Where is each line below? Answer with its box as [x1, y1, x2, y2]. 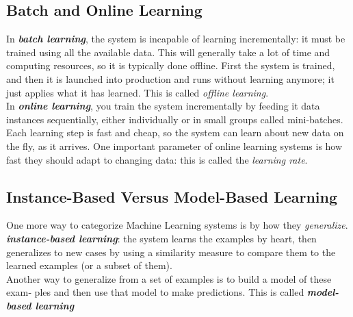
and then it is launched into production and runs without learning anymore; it [6, 71, 335, 86]
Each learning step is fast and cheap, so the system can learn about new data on [6, 125, 344, 140]
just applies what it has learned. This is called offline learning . [6, 85, 269, 99]
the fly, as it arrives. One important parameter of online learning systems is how [6, 138, 343, 153]
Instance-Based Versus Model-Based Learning [6, 186, 338, 207]
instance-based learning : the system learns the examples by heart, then [6, 231, 317, 245]
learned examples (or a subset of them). [6, 258, 172, 272]
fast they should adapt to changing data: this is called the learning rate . [6, 152, 308, 166]
